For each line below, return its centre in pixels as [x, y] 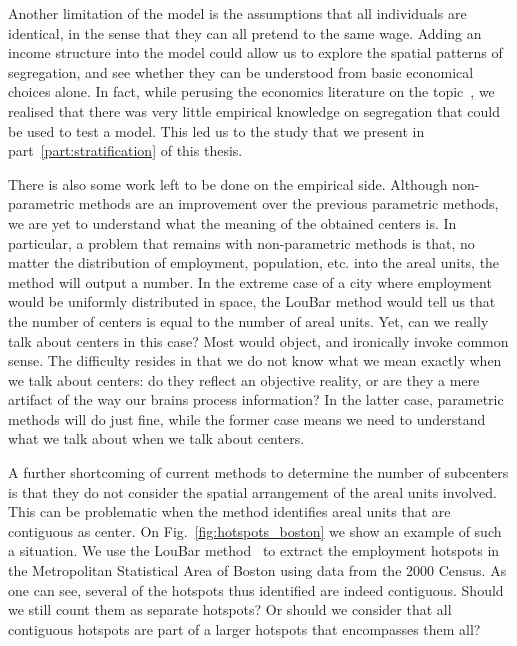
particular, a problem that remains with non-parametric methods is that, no [241, 242]
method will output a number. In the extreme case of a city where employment [250, 281]
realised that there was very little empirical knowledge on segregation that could [254, 110]
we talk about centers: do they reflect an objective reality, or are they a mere [244, 379]
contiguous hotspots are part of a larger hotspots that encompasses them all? [244, 628]
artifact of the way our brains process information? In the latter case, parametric [256, 399]
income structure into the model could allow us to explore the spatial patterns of [255, 52]
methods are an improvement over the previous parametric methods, [288, 203]
